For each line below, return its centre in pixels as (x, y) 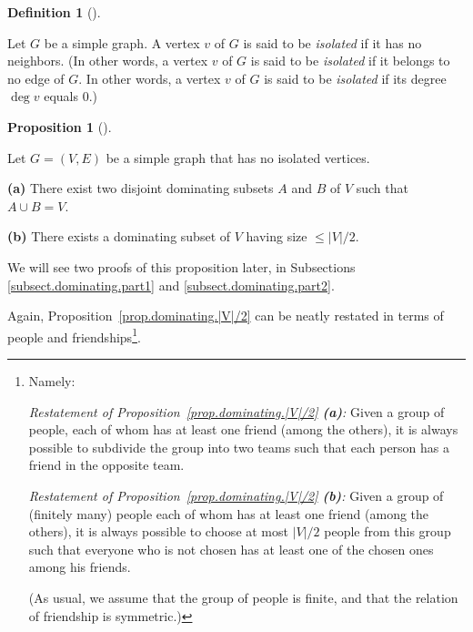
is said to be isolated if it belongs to (350, 61)
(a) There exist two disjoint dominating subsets (141, 188)
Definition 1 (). (54, 12)
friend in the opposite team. (106, 465)
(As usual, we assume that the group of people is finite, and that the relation (243, 597)
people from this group (387, 531)
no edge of (36, 78)
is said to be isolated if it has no (332, 42)
